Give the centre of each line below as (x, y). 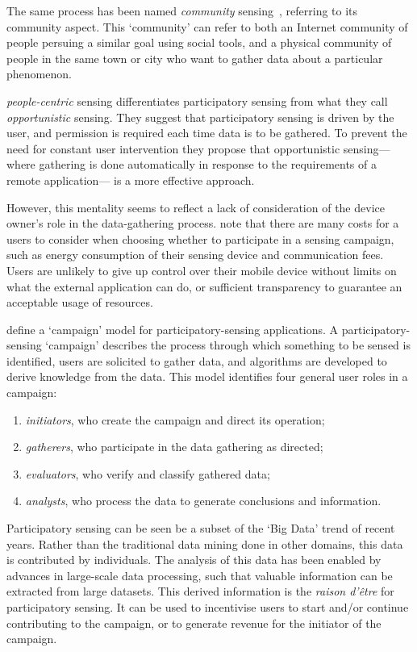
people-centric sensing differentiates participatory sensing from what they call (197, 100)
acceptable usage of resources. (80, 302)
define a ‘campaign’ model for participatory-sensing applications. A (173, 329)
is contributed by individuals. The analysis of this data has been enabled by (194, 560)
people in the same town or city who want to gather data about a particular (195, 58)
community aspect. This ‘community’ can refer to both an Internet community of (207, 26)
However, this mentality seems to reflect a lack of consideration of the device (196, 207)
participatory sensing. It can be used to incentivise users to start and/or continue (208, 607)
